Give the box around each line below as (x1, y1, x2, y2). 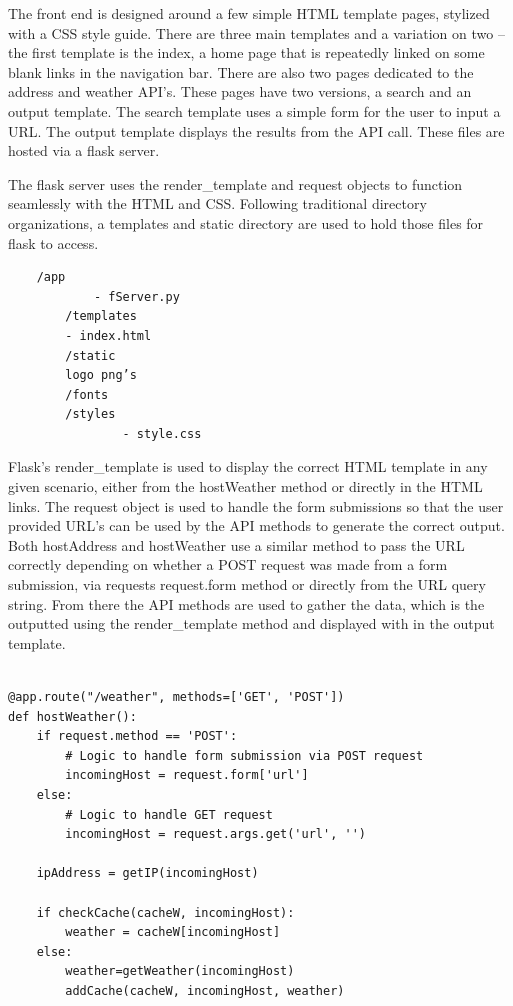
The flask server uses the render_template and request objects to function (8, 173, 463, 194)
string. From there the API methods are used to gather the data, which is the (8, 593, 485, 614)
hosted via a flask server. (8, 140, 160, 161)
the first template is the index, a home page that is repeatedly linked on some (8, 42, 485, 63)
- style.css (122, 426, 202, 441)
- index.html (65, 328, 152, 343)
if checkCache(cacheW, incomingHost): (36, 905, 295, 920)
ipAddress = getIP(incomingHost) (36, 866, 259, 881)
